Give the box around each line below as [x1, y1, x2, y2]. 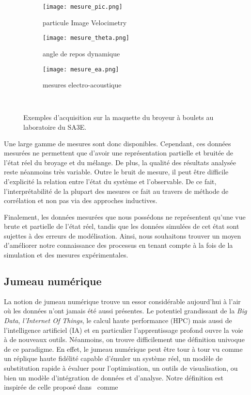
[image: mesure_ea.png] [43, 66, 119, 73]
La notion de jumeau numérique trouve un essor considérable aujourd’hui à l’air [4, 296, 241, 306]
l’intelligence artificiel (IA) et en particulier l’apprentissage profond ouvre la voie [4, 325, 243, 335]
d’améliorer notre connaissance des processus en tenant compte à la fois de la [4, 240, 233, 250]
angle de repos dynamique [43, 48, 120, 58]
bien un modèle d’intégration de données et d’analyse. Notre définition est [4, 372, 223, 382]
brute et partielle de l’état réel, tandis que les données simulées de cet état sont [4, 221, 239, 231]
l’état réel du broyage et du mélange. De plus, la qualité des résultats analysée [4, 157, 236, 167]
